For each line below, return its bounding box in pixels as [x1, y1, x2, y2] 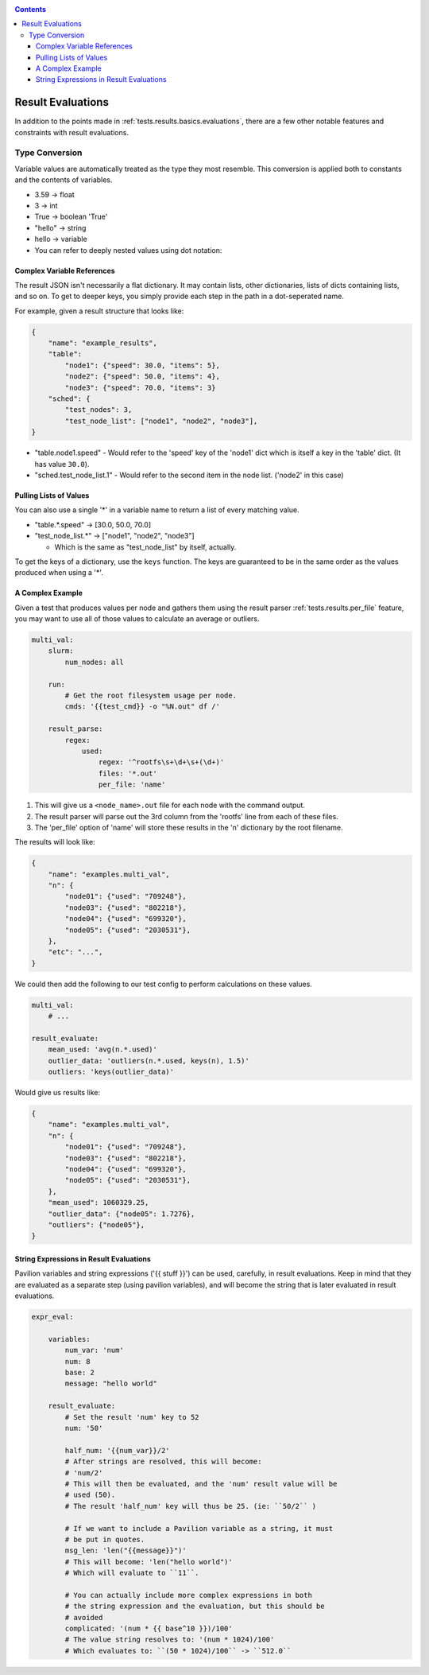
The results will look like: [14, 837, 95, 847]
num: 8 [64, 1357, 91, 1366]
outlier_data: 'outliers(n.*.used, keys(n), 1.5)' [48, 1056, 249, 1065]
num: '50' [64, 1424, 103, 1433]
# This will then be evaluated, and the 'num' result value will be [64, 1479, 338, 1488]
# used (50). [64, 1490, 116, 1499]
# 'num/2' [64, 1468, 103, 1477]
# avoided [64, 1613, 103, 1622]
